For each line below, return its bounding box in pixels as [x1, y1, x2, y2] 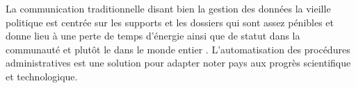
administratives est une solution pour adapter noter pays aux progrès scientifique [6, 55, 351, 70]
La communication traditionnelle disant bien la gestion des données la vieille [6, 1, 331, 15]
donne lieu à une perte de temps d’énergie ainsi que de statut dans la [6, 28, 300, 43]
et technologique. [6, 69, 78, 83]
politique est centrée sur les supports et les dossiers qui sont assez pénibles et [6, 15, 334, 29]
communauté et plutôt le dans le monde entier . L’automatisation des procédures [6, 42, 350, 56]
